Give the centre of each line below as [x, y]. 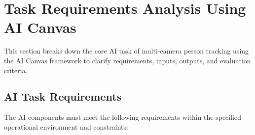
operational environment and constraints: [66, 126]
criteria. [16, 70]
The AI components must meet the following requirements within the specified [123, 117]
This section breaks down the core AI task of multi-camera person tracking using [127, 51]
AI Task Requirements [63, 96]
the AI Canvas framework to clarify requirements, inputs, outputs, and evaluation [127, 60]
